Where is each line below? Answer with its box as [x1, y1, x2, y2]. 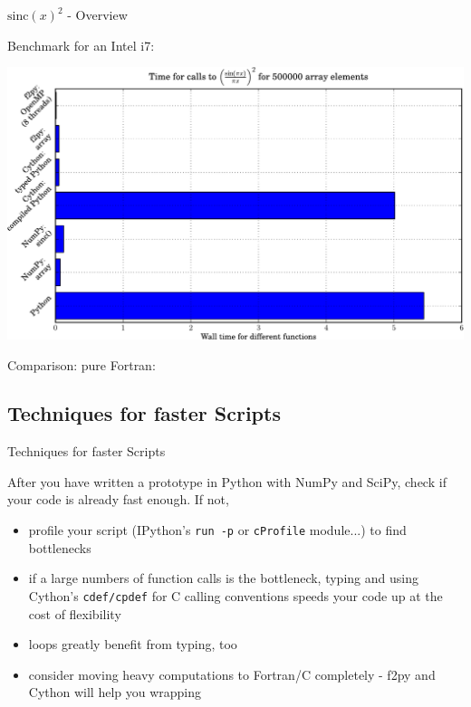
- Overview [67, 5, 128, 24]
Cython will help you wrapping [28, 683, 202, 702]
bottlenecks [28, 538, 91, 557]
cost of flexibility [28, 604, 121, 623]
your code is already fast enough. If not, [7, 490, 229, 509]
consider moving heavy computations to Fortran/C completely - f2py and [28, 664, 436, 683]
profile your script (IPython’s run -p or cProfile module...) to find [28, 521, 407, 540]
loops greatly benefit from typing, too [28, 635, 237, 654]
